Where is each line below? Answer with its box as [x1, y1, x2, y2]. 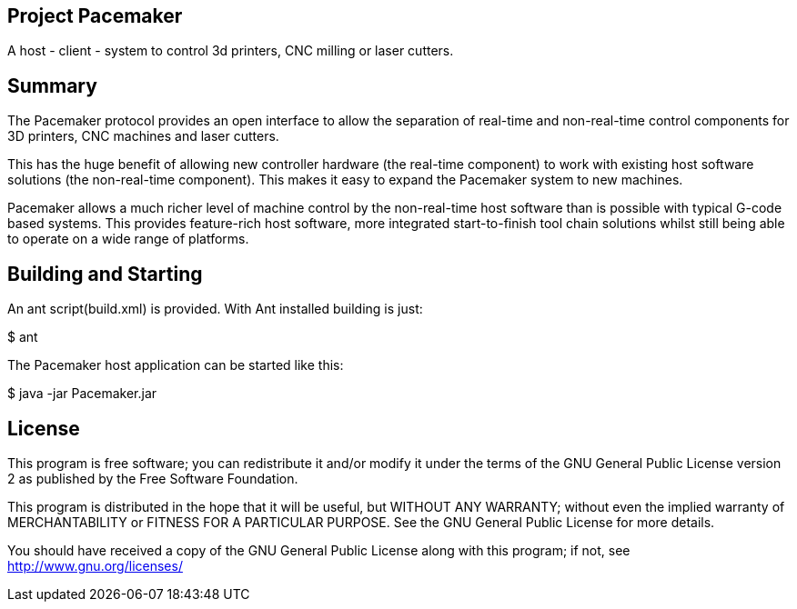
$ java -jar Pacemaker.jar [7, 385, 157, 402]
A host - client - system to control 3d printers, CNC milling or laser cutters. [7, 43, 454, 59]
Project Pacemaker [7, 5, 183, 27]
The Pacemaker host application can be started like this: [7, 357, 344, 374]
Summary [7, 74, 97, 97]
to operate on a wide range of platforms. [7, 231, 249, 247]
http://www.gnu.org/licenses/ [7, 557, 183, 574]
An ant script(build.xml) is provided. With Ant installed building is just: [7, 301, 423, 317]
